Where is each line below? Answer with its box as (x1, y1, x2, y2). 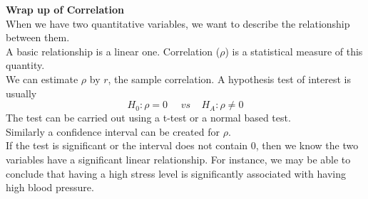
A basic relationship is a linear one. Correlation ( (6, 43, 220, 58)
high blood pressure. (6, 180, 94, 195)
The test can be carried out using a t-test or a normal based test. (6, 110, 291, 125)
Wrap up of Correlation (6, 2, 124, 16)
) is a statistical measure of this (225, 43, 363, 58)
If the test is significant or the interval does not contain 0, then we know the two (6, 138, 359, 153)
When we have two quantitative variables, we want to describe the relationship (6, 16, 350, 31)
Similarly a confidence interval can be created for (6, 124, 220, 139)
